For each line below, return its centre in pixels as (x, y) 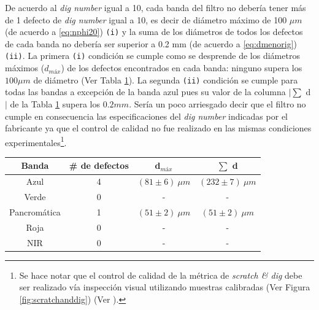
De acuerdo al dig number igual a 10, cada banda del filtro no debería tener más (156, 7)
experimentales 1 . (36, 141)
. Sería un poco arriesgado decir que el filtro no (217, 103)
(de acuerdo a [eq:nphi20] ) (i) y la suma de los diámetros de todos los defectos (154, 32)
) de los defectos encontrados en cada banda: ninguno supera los (182, 68)
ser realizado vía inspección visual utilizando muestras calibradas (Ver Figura (165, 287)
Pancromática (35, 212)
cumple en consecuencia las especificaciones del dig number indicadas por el (146, 116)
